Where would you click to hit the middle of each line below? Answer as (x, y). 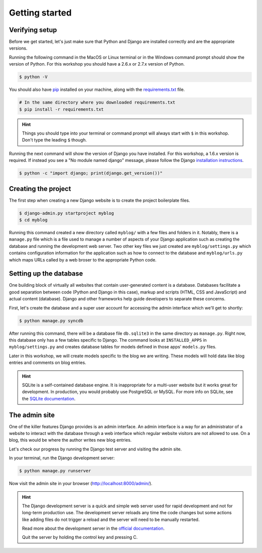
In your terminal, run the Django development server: (62, 458)
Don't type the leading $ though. (54, 140)
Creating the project (40, 189)
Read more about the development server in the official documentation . (93, 528)
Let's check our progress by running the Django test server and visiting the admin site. (95, 449)
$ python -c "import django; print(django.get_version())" (91, 173)
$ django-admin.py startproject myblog (66, 213)
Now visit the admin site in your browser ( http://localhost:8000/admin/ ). (81, 484)
